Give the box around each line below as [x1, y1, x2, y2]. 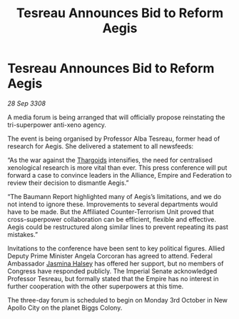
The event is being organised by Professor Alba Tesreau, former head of [7, 134, 220, 143]
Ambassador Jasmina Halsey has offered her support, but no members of [7, 259, 224, 268]
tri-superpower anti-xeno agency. [7, 120, 107, 129]
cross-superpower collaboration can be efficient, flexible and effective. [7, 215, 216, 223]
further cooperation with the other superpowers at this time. [7, 282, 184, 290]
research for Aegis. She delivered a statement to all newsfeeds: [7, 141, 194, 151]
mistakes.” [7, 230, 38, 238]
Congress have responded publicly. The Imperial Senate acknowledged [7, 266, 218, 275]
